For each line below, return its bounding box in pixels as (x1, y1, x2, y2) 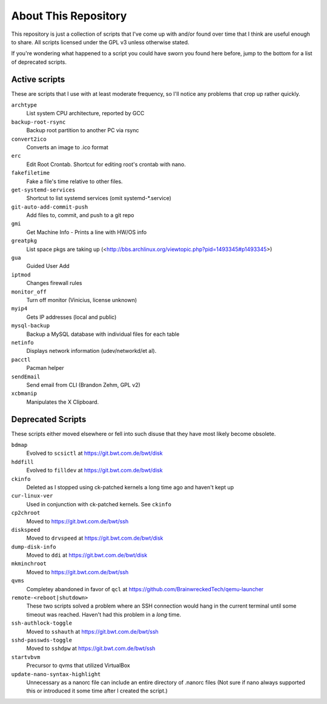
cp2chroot (11, 509, 41, 517)
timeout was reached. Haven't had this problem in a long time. (26, 611, 182, 618)
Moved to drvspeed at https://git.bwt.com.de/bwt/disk (26, 534, 163, 542)
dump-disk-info (11, 543, 57, 550)
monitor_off (11, 288, 47, 295)
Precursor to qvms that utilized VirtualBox (26, 662, 130, 669)
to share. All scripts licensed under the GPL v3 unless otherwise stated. (11, 38, 190, 45)
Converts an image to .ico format (26, 143, 108, 151)
